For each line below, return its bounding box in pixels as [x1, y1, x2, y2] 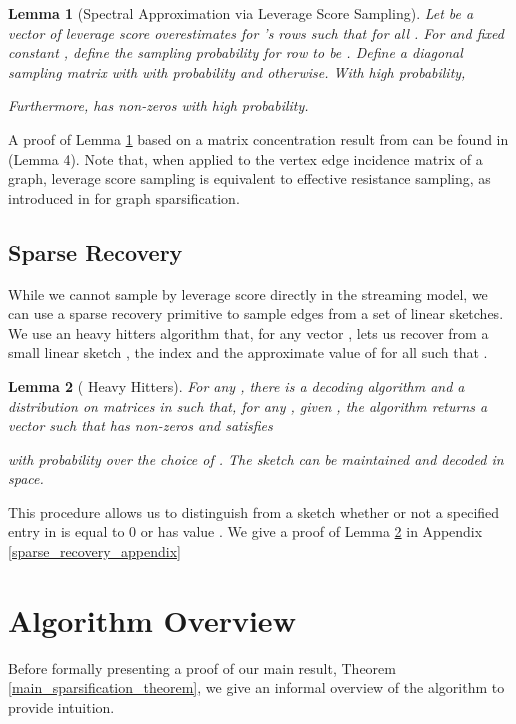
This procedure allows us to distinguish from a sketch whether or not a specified [8, 501, 500, 522]
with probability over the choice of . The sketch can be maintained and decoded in [8, 448, 504, 469]
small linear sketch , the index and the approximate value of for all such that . [8, 342, 488, 363]
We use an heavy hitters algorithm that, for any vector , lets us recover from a [8, 322, 489, 343]
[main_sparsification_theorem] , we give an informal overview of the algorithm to [8, 677, 505, 698]
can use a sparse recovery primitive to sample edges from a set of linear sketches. [8, 303, 504, 324]
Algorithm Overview [8, 599, 296, 640]
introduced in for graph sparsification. [8, 187, 240, 208]
